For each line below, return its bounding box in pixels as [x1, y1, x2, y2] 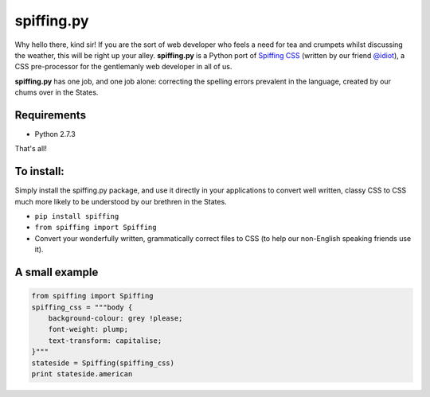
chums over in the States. [14, 88, 99, 97]
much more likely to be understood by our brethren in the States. [14, 197, 227, 206]
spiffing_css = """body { [31, 302, 133, 312]
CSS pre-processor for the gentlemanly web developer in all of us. [14, 62, 233, 72]
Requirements [14, 108, 87, 122]
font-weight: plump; [48, 325, 129, 334]
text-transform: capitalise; [48, 336, 162, 345]
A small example [14, 266, 99, 279]
